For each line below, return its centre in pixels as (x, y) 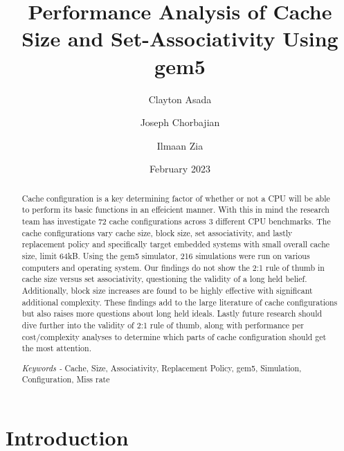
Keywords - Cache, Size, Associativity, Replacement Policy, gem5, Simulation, (162, 368)
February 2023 (180, 169)
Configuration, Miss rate (66, 379)
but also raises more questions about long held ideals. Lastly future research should (172, 313)
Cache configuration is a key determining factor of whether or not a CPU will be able (176, 198)
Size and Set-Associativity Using (180, 38)
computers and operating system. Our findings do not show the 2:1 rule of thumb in (173, 267)
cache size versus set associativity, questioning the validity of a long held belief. (164, 279)
